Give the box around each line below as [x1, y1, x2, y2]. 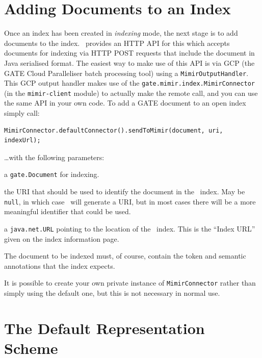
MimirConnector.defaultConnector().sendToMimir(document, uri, [4, 126, 223, 134]
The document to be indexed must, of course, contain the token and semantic [4, 250, 246, 261]
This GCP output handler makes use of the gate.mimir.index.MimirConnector [4, 78, 255, 88]
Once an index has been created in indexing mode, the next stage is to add [4, 28, 238, 38]
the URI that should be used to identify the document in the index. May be [4, 186, 245, 197]
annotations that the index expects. [4, 260, 115, 271]
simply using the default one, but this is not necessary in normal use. [4, 288, 220, 298]
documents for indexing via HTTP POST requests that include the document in [4, 47, 255, 58]
